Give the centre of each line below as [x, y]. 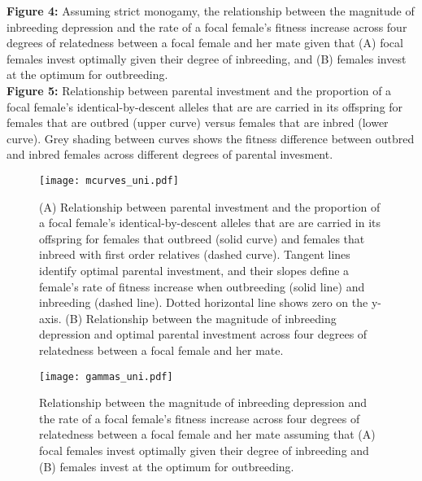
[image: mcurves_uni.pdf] [109, 180]
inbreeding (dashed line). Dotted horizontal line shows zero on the [204, 302]
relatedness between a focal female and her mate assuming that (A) [207, 434]
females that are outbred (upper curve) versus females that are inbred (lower [198, 122]
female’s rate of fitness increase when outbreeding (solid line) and [202, 286]
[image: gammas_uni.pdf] [106, 376]
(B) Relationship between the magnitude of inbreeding [201, 318]
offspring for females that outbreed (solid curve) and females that [202, 238]
